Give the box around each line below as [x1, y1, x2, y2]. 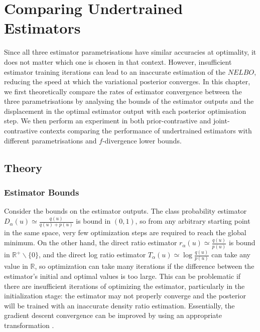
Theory [4, 159, 43, 175]
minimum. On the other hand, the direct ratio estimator [4, 237, 177, 248]
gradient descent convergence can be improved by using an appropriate [4, 310, 222, 320]
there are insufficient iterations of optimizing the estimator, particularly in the [4, 280, 245, 291]
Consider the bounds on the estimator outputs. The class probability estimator [4, 206, 247, 216]
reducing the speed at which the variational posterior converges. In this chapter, [4, 76, 250, 87]
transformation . [4, 319, 54, 330]
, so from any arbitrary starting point [135, 216, 250, 226]
